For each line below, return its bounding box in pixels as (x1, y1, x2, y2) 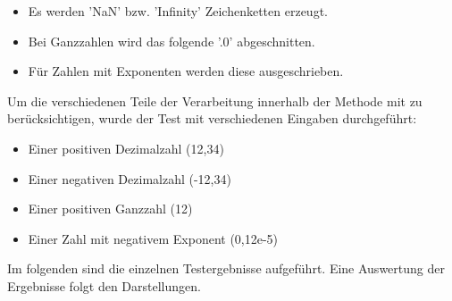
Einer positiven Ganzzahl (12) (28, 199, 193, 218)
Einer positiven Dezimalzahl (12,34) (28, 138, 224, 157)
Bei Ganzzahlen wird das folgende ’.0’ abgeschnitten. (28, 31, 315, 50)
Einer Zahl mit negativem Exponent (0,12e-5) (28, 229, 279, 247)
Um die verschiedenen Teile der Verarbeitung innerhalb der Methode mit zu (7, 91, 423, 110)
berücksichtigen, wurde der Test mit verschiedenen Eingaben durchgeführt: (7, 109, 417, 128)
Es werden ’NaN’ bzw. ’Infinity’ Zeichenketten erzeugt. (28, 2, 328, 20)
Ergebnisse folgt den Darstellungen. (7, 276, 201, 295)
